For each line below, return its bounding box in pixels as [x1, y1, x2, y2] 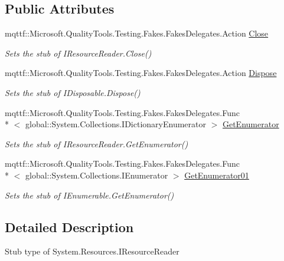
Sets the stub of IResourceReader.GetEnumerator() [5, 137, 188, 150]
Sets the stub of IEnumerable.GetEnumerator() [5, 189, 174, 201]
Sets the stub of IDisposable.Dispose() [5, 86, 141, 98]
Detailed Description [5, 217, 134, 236]
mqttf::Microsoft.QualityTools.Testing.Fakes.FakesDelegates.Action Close [5, 27, 269, 39]
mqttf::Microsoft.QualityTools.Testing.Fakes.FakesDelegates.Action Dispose [5, 67, 277, 79]
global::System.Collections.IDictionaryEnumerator [25, 118, 206, 130]
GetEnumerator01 [184, 169, 249, 181]
